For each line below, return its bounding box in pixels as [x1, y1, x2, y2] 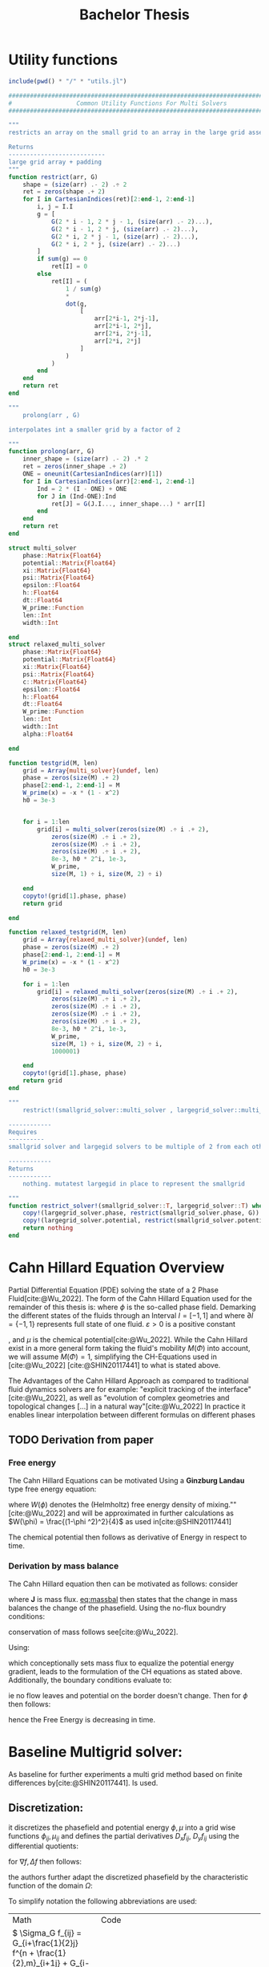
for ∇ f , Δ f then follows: [8, 1857, 82, 1867]
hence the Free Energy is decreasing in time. [8, 1714, 156, 1724]
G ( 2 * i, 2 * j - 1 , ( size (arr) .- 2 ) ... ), [50, 233, 199, 241]
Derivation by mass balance [8, 1560, 119, 1572]
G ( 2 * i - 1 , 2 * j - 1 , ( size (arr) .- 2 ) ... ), [50, 217, 214, 225]
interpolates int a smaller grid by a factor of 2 [8, 425, 181, 434]
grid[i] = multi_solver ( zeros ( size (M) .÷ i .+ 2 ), [37, 825, 210, 833]
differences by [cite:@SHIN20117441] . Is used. [8, 1778, 159, 1787]
